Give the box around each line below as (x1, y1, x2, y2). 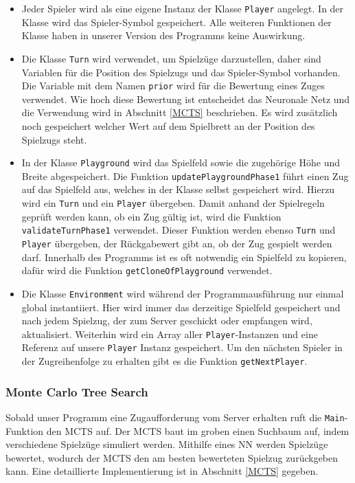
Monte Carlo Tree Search (5, 383, 148, 400)
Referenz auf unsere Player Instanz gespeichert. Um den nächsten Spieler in (21, 340, 343, 355)
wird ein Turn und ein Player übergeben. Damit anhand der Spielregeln (21, 196, 325, 210)
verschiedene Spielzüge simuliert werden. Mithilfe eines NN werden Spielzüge (5, 437, 328, 451)
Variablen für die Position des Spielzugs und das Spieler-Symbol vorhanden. (21, 65, 341, 79)
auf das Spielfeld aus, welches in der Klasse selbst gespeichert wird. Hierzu (21, 182, 335, 196)
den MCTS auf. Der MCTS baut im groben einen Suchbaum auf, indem (46, 423, 350, 438)
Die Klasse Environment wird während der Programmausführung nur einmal (21, 286, 344, 300)
